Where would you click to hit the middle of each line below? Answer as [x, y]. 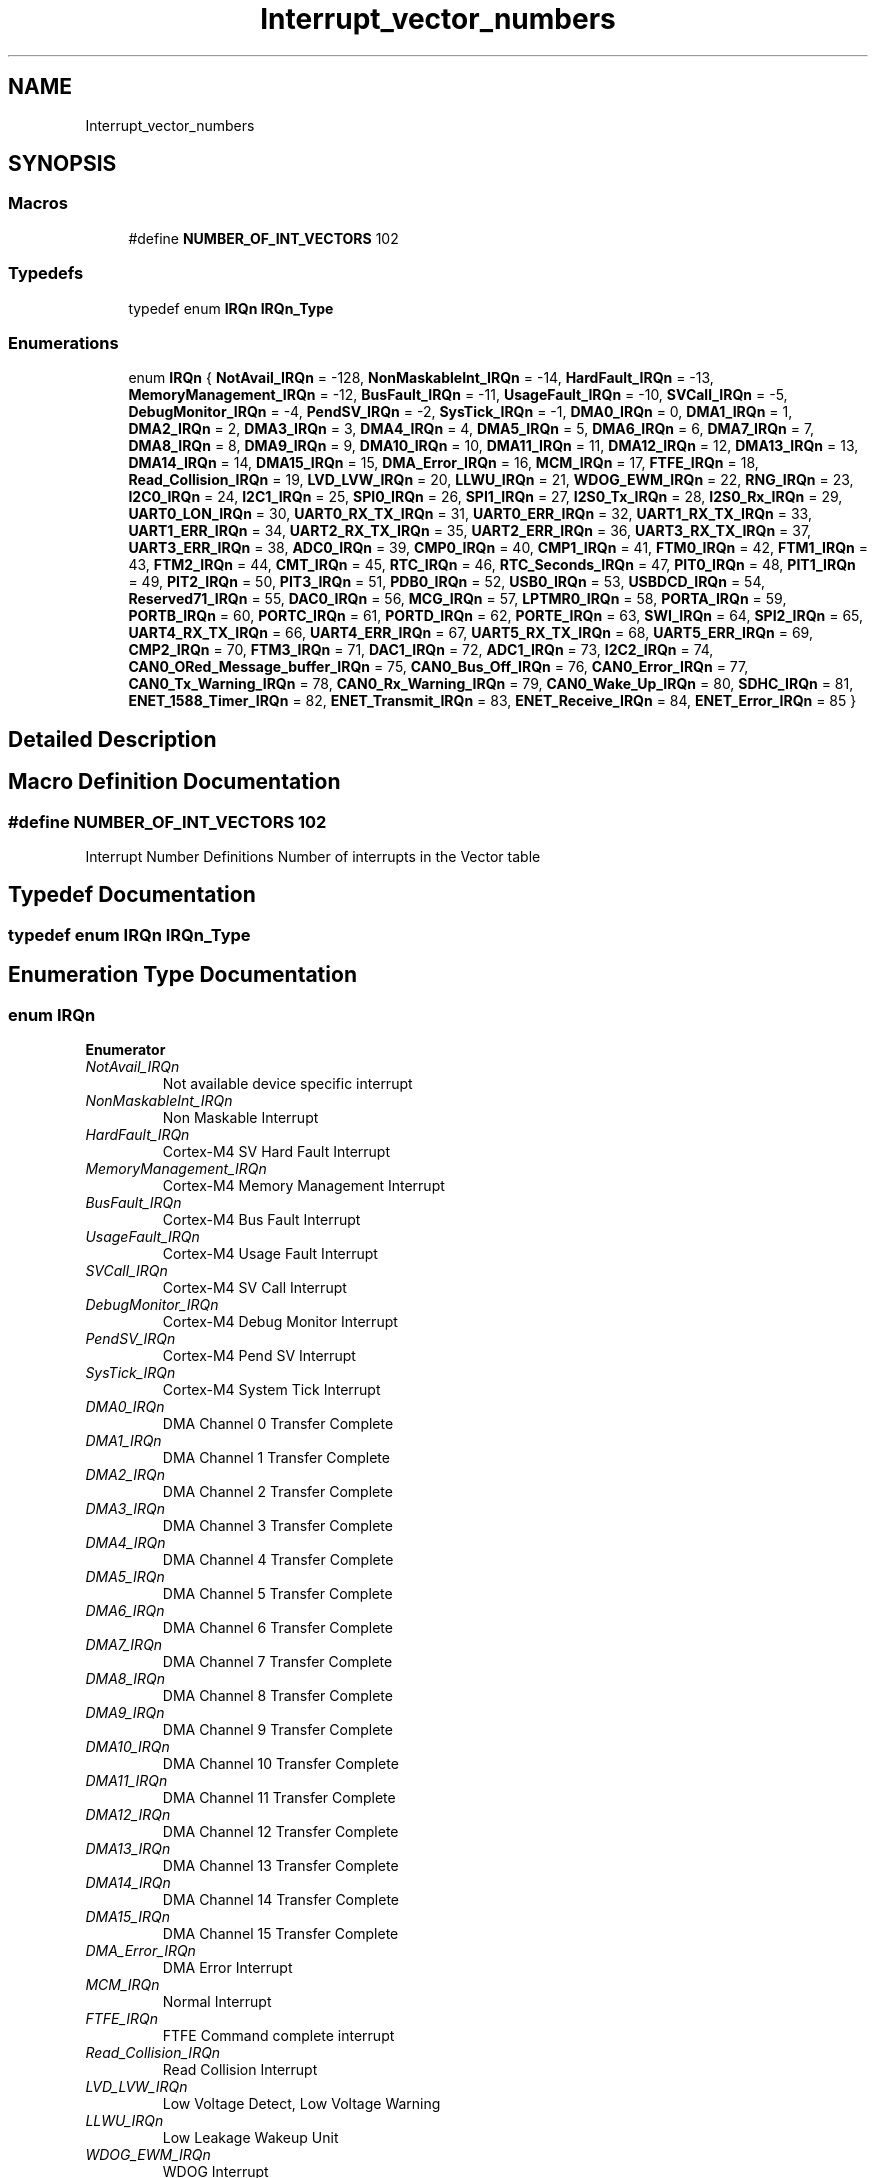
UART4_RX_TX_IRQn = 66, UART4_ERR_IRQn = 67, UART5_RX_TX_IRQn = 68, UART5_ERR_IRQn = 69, [470, 633]
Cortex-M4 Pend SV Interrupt [259, 1356]
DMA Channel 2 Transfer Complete [277, 1492]
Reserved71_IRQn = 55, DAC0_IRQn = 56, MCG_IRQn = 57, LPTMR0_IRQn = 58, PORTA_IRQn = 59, [457, 599]
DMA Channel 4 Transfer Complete [278, 1560]
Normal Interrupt [217, 2002]
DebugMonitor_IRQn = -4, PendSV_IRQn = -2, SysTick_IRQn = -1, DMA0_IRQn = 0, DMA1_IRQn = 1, [460, 412]
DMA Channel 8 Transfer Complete [277, 1696]
